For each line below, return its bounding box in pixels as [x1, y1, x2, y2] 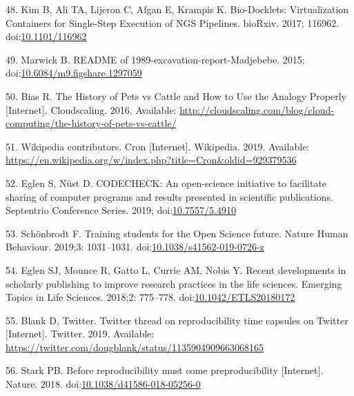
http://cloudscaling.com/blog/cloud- [179, 102, 334, 117]
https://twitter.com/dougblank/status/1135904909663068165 [6, 339, 264, 354]
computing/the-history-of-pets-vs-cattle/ [6, 116, 177, 130]
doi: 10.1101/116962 [6, 29, 87, 43]
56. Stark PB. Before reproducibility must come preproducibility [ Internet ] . [6, 363, 324, 377]
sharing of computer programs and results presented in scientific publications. [6, 189, 333, 204]
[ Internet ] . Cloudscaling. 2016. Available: [6, 102, 177, 117]
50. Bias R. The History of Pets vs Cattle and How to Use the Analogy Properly [6, 88, 346, 103]
